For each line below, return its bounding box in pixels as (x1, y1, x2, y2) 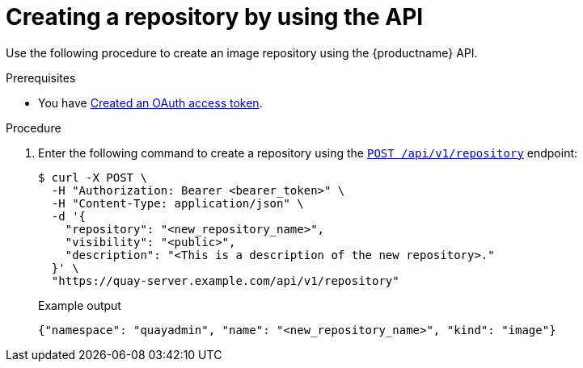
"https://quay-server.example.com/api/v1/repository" (51, 274, 399, 287)
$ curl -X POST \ (38, 170, 147, 184)
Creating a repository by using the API (6, 3, 424, 31)
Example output (38, 298, 121, 312)
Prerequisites (6, 70, 76, 85)
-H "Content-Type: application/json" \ (51, 196, 304, 210)
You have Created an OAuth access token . (38, 95, 263, 110)
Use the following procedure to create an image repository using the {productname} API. (6, 45, 478, 60)
